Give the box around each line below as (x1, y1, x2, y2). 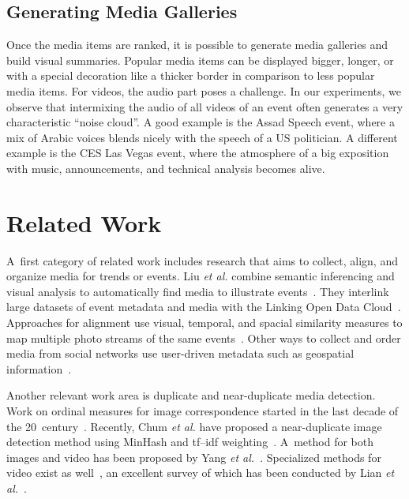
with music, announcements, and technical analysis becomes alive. (6, 159, 325, 176)
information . (6, 360, 72, 377)
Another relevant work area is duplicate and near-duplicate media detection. (6, 387, 376, 403)
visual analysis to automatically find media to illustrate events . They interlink (6, 283, 389, 299)
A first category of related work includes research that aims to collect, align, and (6, 252, 398, 268)
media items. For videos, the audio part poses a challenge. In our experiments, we (6, 82, 402, 99)
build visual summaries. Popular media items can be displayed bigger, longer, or (6, 51, 394, 68)
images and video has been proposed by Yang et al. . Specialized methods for (6, 448, 381, 465)
